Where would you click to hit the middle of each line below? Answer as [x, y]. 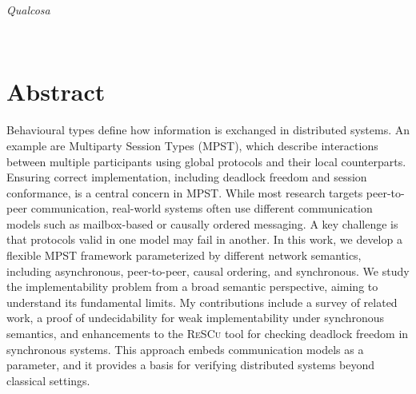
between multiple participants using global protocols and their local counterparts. [206, 161]
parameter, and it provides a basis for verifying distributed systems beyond [191, 365]
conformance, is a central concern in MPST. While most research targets [185, 192]
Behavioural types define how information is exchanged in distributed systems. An [208, 130]
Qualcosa [28, 10]
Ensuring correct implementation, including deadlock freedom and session [187, 177]
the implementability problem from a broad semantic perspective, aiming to [192, 287]
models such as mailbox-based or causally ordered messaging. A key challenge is [202, 223]
